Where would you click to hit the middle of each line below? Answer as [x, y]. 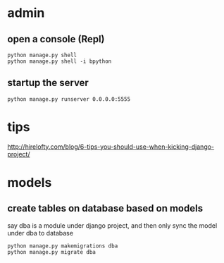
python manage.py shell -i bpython [60, 61]
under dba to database [41, 233]
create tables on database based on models [105, 208]
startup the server [48, 83]
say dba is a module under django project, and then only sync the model [112, 225]
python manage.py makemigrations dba [63, 246]
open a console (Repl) [56, 39]
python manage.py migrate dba [52, 252]
